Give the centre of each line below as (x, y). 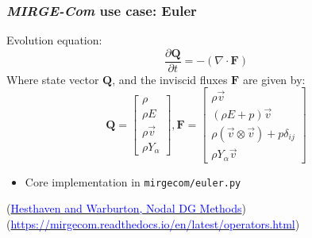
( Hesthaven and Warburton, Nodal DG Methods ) (126, 208)
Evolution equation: (54, 40)
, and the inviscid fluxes (170, 79)
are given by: (274, 79)
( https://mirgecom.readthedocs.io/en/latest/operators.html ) (153, 223)
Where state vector (53, 79)
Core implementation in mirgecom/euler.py (133, 181)
